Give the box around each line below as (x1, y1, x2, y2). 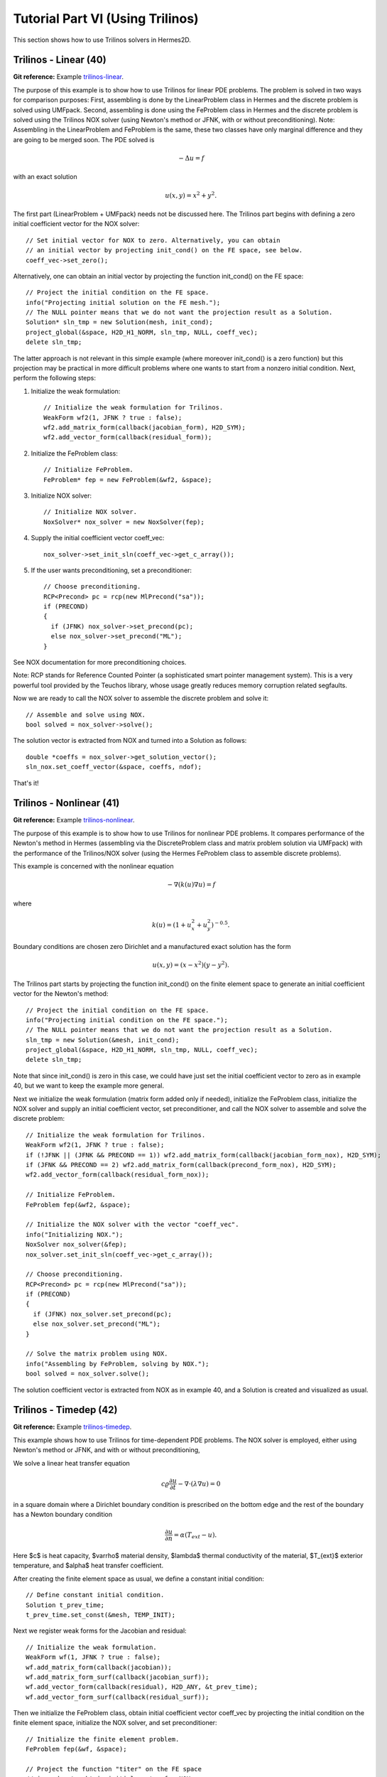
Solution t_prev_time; (26, 1601, 105, 1609)
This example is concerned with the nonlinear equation (13, 862, 174, 870)
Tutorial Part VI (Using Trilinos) (13, 11, 199, 26)
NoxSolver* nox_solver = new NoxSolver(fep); (43, 517, 205, 526)
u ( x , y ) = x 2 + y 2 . (164, 190, 217, 199)
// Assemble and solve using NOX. (26, 711, 146, 719)
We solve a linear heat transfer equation (13, 1459, 131, 1467)
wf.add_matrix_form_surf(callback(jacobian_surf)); (26, 1673, 209, 1681)
